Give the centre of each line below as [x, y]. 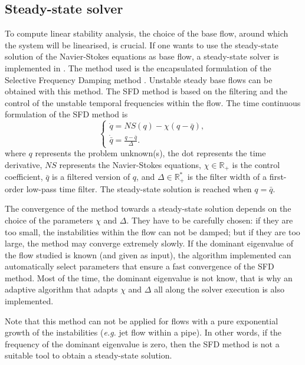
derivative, [24, 164]
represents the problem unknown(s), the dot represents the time [150, 153]
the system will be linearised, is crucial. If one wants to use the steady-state [142, 45]
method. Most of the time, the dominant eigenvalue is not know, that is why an [149, 277]
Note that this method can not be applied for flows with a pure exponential [142, 320]
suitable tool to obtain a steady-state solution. [88, 355]
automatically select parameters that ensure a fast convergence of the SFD [140, 266]
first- [278, 177]
